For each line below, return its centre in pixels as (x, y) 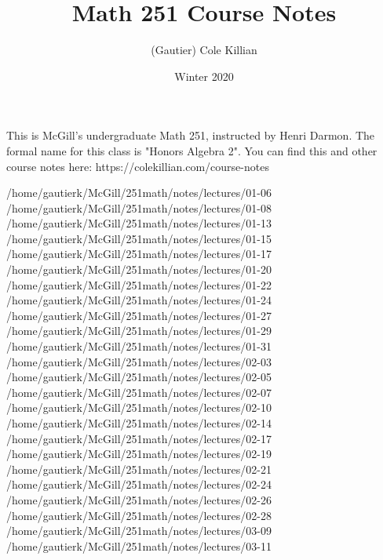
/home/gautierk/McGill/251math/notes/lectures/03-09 (139, 531)
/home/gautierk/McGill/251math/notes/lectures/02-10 (139, 407)
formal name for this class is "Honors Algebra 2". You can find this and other (192, 150)
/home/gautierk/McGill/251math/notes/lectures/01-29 (139, 331)
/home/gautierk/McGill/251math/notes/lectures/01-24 (139, 300)
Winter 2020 (204, 76)
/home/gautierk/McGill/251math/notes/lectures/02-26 (139, 499)
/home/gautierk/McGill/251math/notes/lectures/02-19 (139, 454)
